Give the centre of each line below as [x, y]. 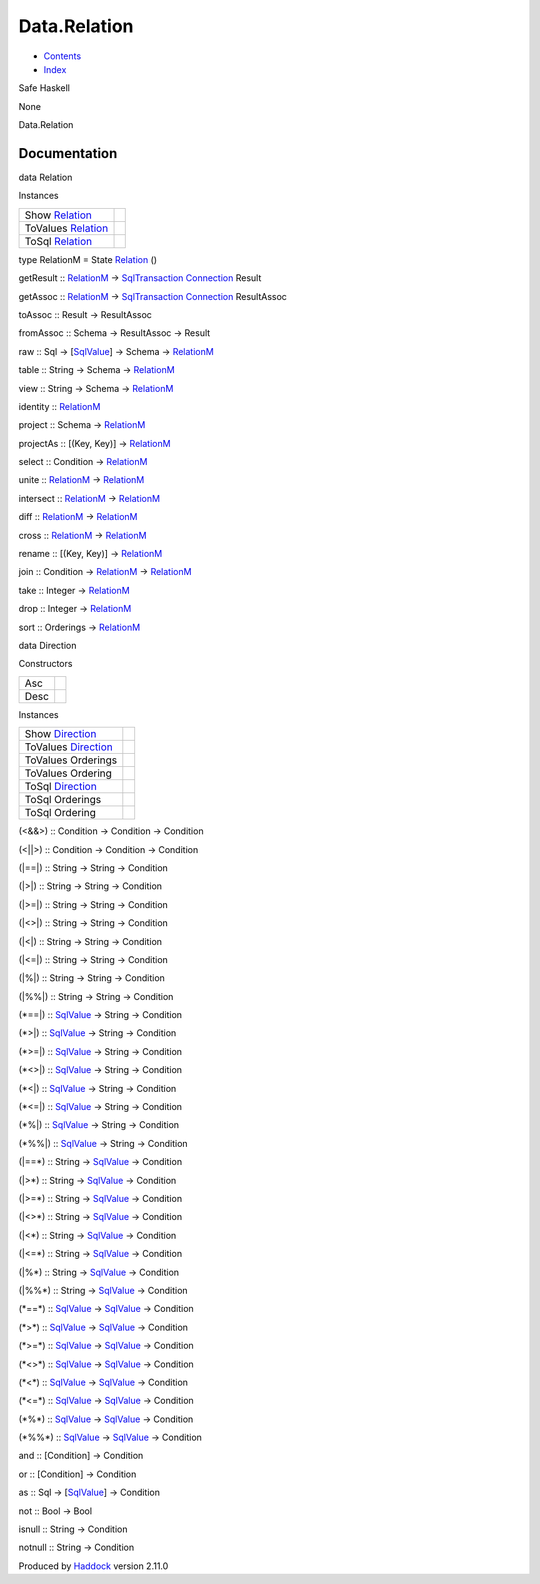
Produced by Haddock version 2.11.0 [93, 1566]
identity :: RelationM [59, 406]
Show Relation [58, 215]
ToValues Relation [66, 228]
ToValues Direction [69, 747]
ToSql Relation [58, 241]
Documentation [68, 153]
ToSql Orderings [63, 800]
